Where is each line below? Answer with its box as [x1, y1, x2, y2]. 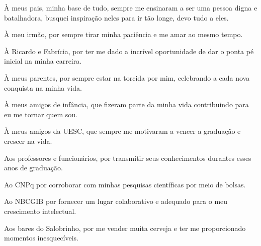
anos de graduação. [4, 162, 63, 173]
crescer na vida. [4, 135, 52, 146]
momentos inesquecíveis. [4, 232, 78, 243]
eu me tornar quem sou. [4, 109, 77, 119]
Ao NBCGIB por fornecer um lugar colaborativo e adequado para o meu [4, 196, 228, 206]
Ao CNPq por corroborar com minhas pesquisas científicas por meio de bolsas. [4, 179, 246, 189]
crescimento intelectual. [4, 205, 76, 216]
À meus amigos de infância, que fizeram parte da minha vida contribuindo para [4, 99, 249, 110]
